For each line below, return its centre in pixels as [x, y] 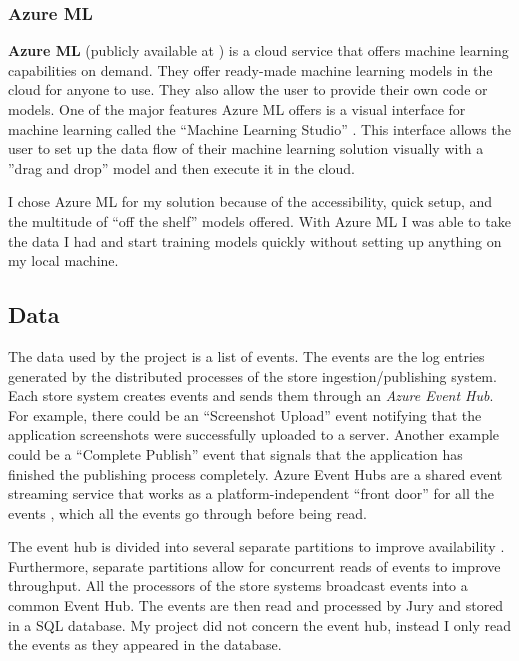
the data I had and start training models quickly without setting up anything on [255, 240]
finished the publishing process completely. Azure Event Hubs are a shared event [255, 473]
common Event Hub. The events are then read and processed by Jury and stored [256, 605]
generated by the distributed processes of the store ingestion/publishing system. [252, 375]
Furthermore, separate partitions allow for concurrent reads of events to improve [254, 565]
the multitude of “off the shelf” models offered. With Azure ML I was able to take [259, 220]
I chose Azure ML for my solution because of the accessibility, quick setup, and [250, 201]
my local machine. [63, 260]
